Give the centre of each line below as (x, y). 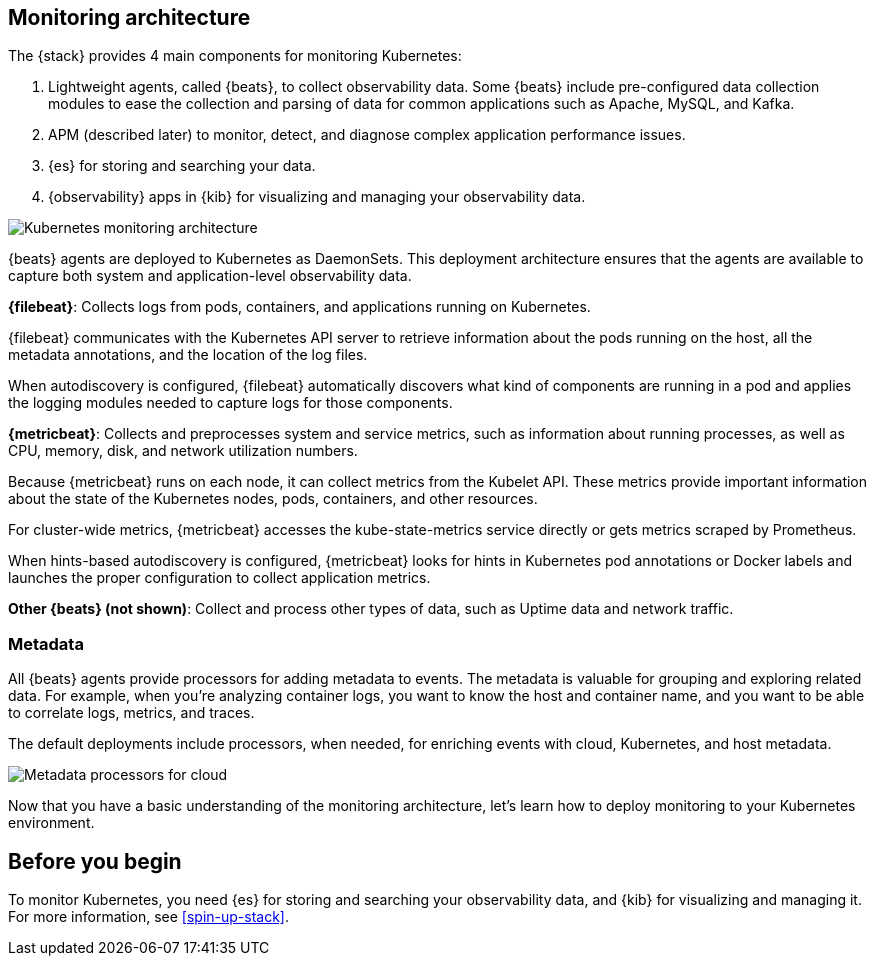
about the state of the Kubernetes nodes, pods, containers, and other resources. (273, 499)
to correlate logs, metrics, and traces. (131, 713)
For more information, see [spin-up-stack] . (149, 917)
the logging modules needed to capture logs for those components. (230, 403)
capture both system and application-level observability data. (210, 276)
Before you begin (95, 861)
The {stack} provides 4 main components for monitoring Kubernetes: (235, 56)
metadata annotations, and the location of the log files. (188, 355)
